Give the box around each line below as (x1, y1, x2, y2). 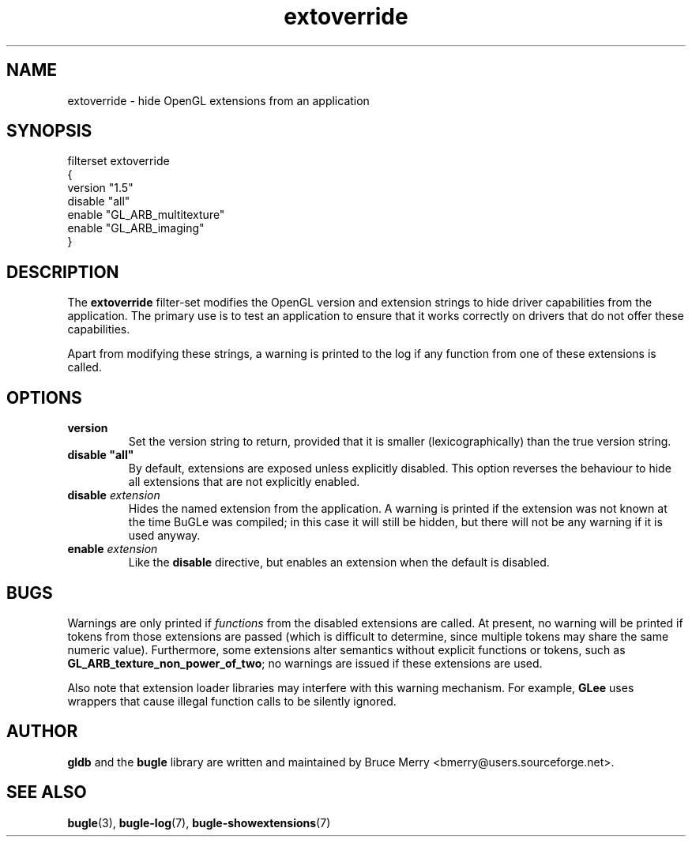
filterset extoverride (67, 154, 170, 168)
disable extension (67, 488, 160, 502)
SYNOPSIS (6, 121, 92, 141)
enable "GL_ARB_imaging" (67, 221, 205, 235)
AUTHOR (6, 721, 78, 742)
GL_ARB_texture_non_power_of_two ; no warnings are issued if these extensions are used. (67, 656, 543, 670)
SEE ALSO (6, 782, 87, 803)
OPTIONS (6, 387, 82, 408)
